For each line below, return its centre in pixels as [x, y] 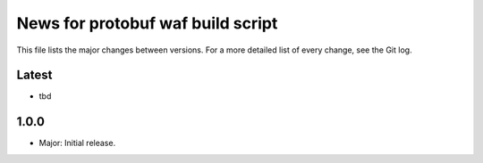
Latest [34, 75]
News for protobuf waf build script [147, 23]
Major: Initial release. [77, 143]
